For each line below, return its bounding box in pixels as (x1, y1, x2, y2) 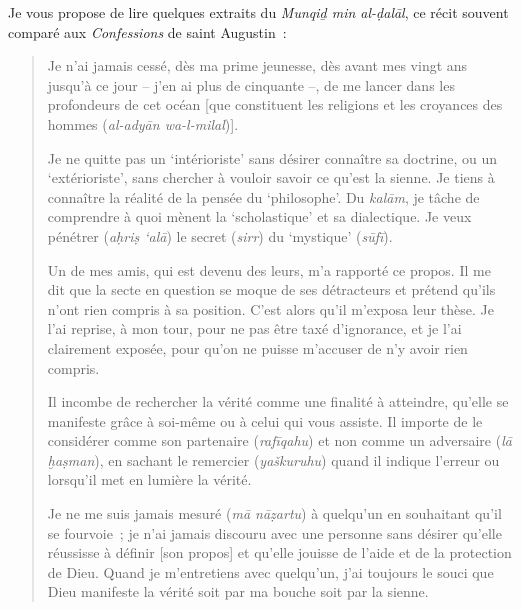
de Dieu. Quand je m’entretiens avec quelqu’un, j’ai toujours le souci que (47, 561, 494, 582)
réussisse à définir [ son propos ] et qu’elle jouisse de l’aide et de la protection (47, 542, 512, 563)
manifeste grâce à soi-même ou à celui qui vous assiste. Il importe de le (47, 410, 483, 431)
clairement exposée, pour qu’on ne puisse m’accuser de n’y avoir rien (47, 337, 468, 358)
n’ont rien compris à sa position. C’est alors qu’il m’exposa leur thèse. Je (47, 298, 494, 319)
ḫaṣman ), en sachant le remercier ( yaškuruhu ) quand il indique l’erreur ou (47, 449, 500, 470)
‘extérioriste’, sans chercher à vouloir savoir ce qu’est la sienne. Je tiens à (47, 167, 495, 188)
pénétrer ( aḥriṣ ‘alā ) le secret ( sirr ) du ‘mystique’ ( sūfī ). (47, 225, 393, 246)
